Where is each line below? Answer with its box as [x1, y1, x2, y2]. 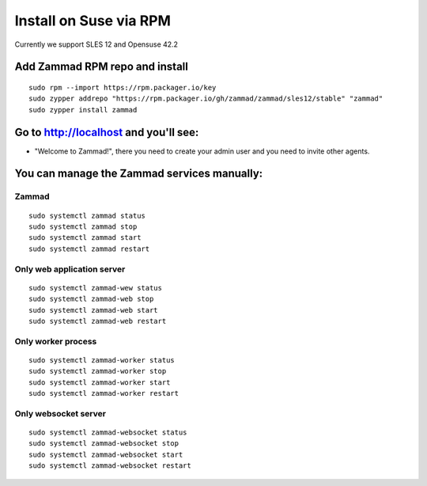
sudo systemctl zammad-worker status [28, 355, 176, 364]
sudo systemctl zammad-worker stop [28, 366, 167, 376]
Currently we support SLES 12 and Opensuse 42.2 [14, 40, 178, 49]
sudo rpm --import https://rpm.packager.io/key [28, 83, 217, 92]
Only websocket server [14, 408, 107, 419]
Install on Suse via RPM [14, 12, 172, 29]
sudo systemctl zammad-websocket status [28, 427, 187, 437]
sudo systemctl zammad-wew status [28, 283, 162, 292]
